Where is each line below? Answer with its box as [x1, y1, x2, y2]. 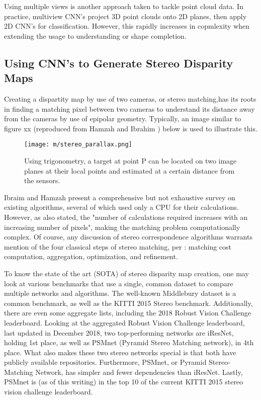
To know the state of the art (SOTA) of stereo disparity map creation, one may [4, 268, 249, 278]
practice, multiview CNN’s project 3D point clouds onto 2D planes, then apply [4, 11, 247, 21]
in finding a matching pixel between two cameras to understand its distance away [4, 103, 255, 114]
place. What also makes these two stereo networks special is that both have [4, 347, 236, 357]
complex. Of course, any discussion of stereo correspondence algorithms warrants [4, 231, 252, 242]
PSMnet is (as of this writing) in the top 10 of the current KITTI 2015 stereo [4, 376, 243, 387]
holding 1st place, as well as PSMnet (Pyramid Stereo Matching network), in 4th [4, 337, 254, 348]
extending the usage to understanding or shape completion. [4, 30, 187, 41]
